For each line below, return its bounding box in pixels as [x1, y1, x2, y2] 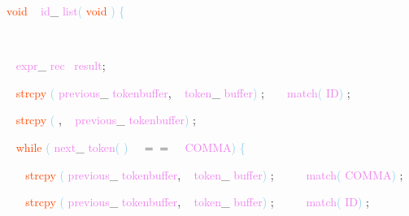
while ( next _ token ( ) [15, 138, 128, 155]
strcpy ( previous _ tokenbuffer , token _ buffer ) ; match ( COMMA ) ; [25, 166, 403, 183]
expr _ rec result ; [15, 57, 106, 74]
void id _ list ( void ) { [7, 2, 125, 19]
